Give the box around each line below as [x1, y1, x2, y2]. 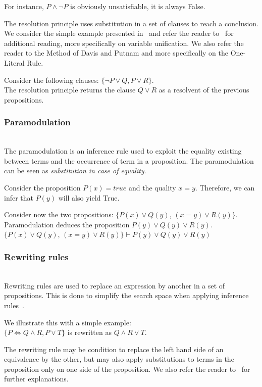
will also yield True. [58, 192, 120, 203]
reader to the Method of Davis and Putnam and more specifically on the [4, 47, 229, 58]
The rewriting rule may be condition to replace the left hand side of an [4, 344, 224, 354]
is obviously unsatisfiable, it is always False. [70, 1, 205, 11]
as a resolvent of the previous [159, 84, 249, 95]
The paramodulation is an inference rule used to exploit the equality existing [4, 146, 242, 156]
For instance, [4, 1, 44, 11]
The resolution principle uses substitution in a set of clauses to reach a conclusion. [4, 18, 259, 28]
